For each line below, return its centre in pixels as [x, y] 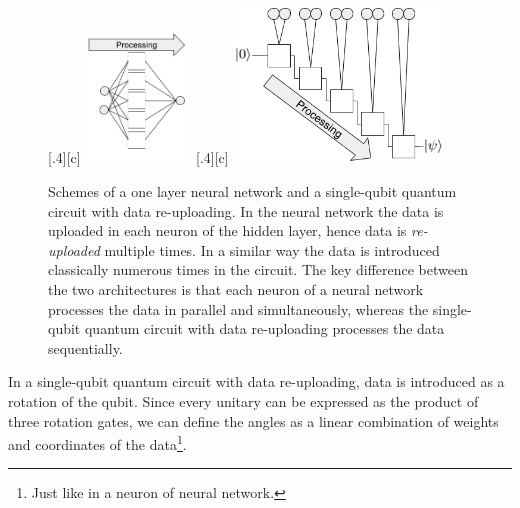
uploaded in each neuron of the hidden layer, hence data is [227, 230]
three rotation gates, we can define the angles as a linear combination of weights [253, 420]
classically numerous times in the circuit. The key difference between [258, 269]
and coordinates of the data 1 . [97, 442]
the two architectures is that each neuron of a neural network [236, 288]
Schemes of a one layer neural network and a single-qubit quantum [252, 191]
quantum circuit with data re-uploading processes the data [264, 328]
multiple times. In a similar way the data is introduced [272, 249]
